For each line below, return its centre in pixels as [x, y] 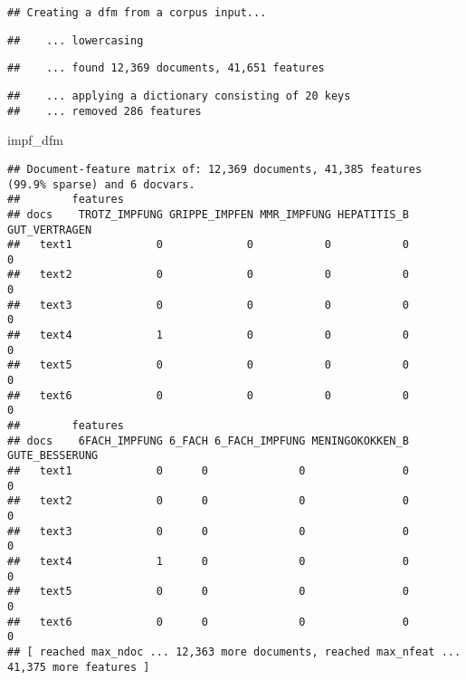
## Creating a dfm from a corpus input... [137, 13]
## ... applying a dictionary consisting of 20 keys [179, 96]
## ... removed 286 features [105, 111]
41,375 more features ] [79, 667]
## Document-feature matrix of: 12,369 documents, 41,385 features [215, 169]
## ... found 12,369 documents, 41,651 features [166, 68]
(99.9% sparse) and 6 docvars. [101, 184]
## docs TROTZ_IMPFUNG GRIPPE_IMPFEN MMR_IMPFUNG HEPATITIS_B [208, 214]
